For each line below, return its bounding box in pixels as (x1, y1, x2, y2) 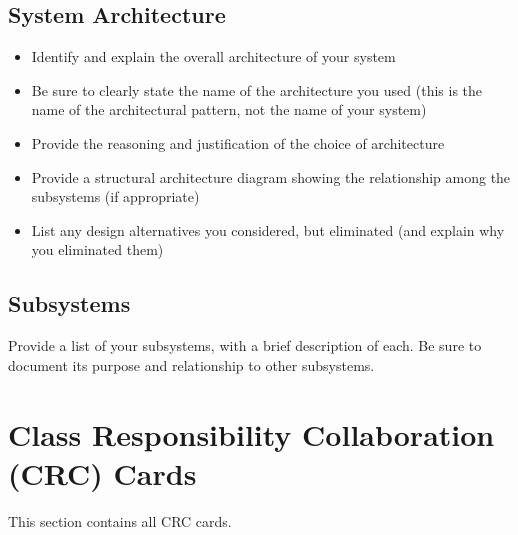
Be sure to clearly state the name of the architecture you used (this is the (31, 79, 483, 100)
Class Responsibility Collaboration (8, 413, 495, 454)
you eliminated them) (31, 239, 164, 260)
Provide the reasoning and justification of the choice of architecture (31, 132, 445, 153)
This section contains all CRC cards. (8, 510, 232, 531)
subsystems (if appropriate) (31, 186, 200, 207)
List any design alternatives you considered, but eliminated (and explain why (31, 219, 505, 240)
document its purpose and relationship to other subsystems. (8, 354, 375, 375)
